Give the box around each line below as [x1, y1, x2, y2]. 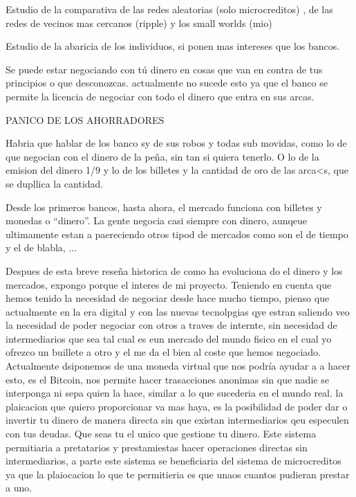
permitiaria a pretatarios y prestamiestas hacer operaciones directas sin [6, 440, 308, 454]
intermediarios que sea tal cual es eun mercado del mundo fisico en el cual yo [6, 331, 332, 345]
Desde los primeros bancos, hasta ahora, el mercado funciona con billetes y [6, 199, 322, 214]
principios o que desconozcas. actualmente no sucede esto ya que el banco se [6, 75, 328, 90]
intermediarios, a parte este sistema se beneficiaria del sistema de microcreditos [6, 453, 341, 468]
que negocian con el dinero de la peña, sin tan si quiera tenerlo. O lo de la [6, 149, 319, 163]
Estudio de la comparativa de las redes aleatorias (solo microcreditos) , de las [6, 2, 333, 16]
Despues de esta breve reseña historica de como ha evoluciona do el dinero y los [6, 263, 343, 278]
